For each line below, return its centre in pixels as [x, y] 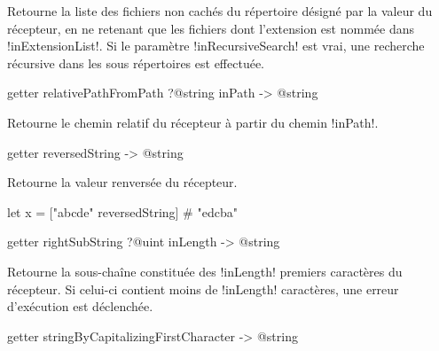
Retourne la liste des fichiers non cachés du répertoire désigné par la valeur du [220, 11]
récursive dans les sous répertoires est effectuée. [136, 62]
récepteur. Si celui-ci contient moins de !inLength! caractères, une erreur [203, 289]
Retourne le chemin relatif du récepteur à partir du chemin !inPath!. [193, 122]
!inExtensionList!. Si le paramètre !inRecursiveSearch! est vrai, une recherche [216, 46]
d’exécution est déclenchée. [80, 306]
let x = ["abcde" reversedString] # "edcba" [122, 211]
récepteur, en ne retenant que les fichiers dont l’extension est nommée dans [211, 28]
